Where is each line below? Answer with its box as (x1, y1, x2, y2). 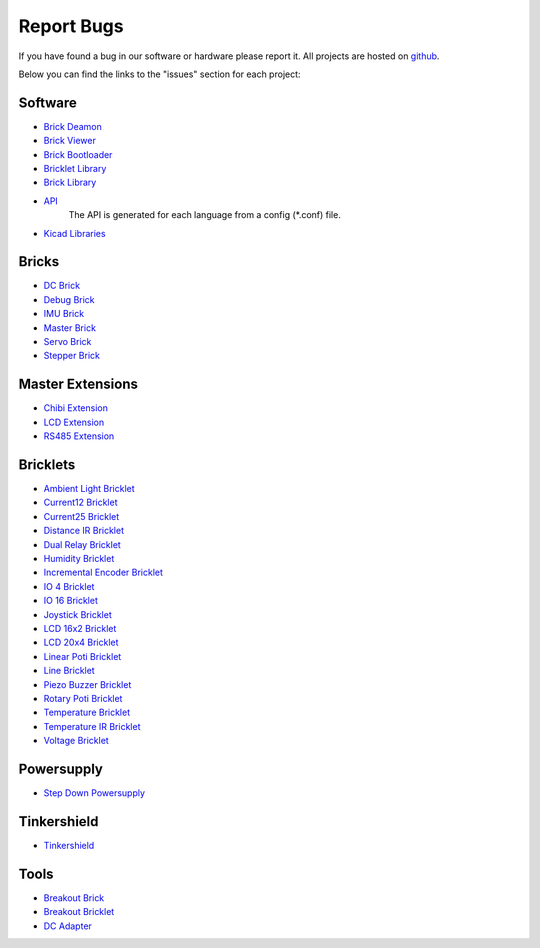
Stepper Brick (43, 350, 100, 362)
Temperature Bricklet (43, 706, 131, 719)
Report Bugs (18, 15, 124, 37)
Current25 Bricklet (43, 510, 120, 522)
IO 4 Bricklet (43, 580, 95, 592)
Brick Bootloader (43, 148, 113, 160)
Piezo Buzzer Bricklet (43, 678, 132, 690)
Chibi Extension (43, 402, 109, 414)
